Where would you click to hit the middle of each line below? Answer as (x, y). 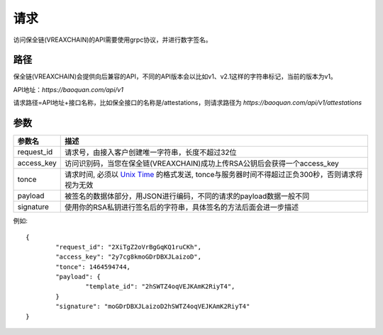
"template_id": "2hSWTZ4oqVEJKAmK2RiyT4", (160, 286)
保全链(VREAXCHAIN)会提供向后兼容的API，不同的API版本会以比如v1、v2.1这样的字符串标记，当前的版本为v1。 (175, 76)
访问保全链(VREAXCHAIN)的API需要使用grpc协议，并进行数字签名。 (112, 40)
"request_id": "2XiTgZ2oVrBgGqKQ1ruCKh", (129, 247)
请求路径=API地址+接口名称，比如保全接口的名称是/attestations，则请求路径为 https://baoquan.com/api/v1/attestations (187, 103)
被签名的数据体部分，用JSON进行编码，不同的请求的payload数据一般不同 (187, 196)
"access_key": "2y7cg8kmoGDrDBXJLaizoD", (129, 257)
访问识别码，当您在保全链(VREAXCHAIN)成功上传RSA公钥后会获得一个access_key (202, 164)
